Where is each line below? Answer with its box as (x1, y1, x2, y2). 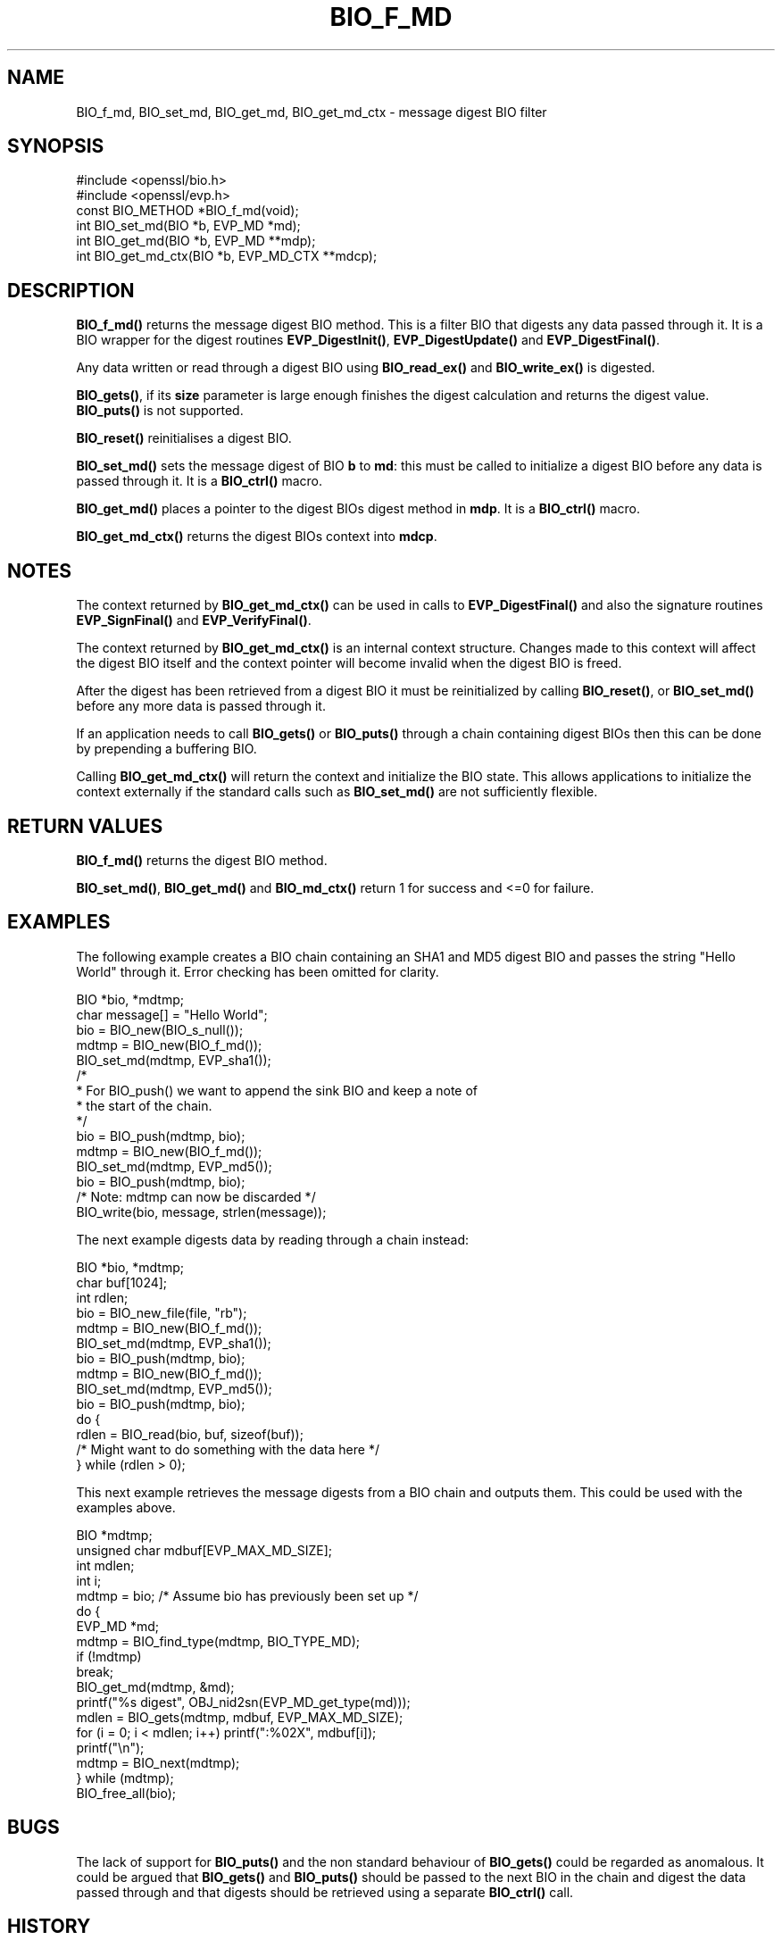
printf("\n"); (76, 1739, 145, 1755)
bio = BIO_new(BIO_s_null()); (76, 1021, 244, 1037)
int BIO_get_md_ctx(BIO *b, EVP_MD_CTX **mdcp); (76, 248, 378, 264)
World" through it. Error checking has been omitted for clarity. (76, 963, 439, 979)
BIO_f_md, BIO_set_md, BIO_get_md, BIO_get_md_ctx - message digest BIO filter (76, 104, 547, 120)
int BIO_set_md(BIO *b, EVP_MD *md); (76, 218, 301, 234)
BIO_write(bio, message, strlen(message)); (76, 1203, 327, 1220)
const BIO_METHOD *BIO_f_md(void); (76, 203, 299, 219)
